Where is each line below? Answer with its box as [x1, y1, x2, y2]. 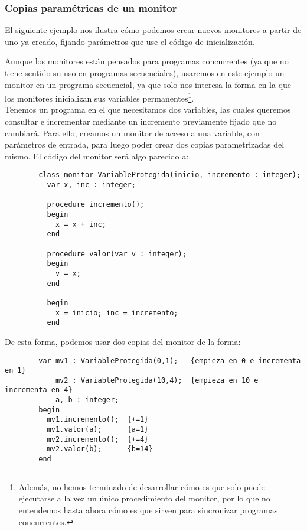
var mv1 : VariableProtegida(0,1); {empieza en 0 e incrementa [38, 356, 301, 365]
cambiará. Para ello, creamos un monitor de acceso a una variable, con [5, 126, 260, 139]
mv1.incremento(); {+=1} [47, 415, 149, 424]
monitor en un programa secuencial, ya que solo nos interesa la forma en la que [5, 78, 292, 90]
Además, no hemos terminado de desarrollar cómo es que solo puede [18, 480, 265, 493]
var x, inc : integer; [47, 181, 136, 190]
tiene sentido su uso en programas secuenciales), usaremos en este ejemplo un [5, 67, 285, 79]
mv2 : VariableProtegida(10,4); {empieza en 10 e [55, 376, 259, 385]
